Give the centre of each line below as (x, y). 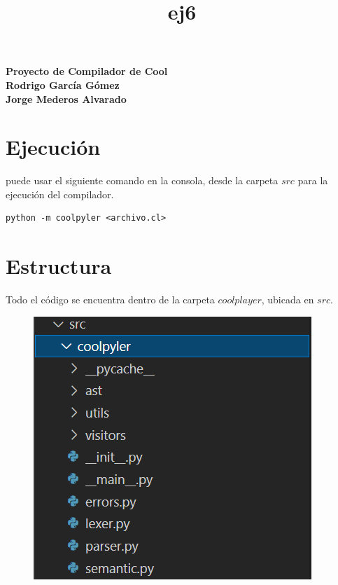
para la (313, 180)
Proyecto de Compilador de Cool (87, 71)
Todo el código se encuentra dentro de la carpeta (110, 300)
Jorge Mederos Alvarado (66, 98)
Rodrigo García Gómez (63, 84)
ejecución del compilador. (60, 194)
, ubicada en (288, 300)
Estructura (59, 266)
